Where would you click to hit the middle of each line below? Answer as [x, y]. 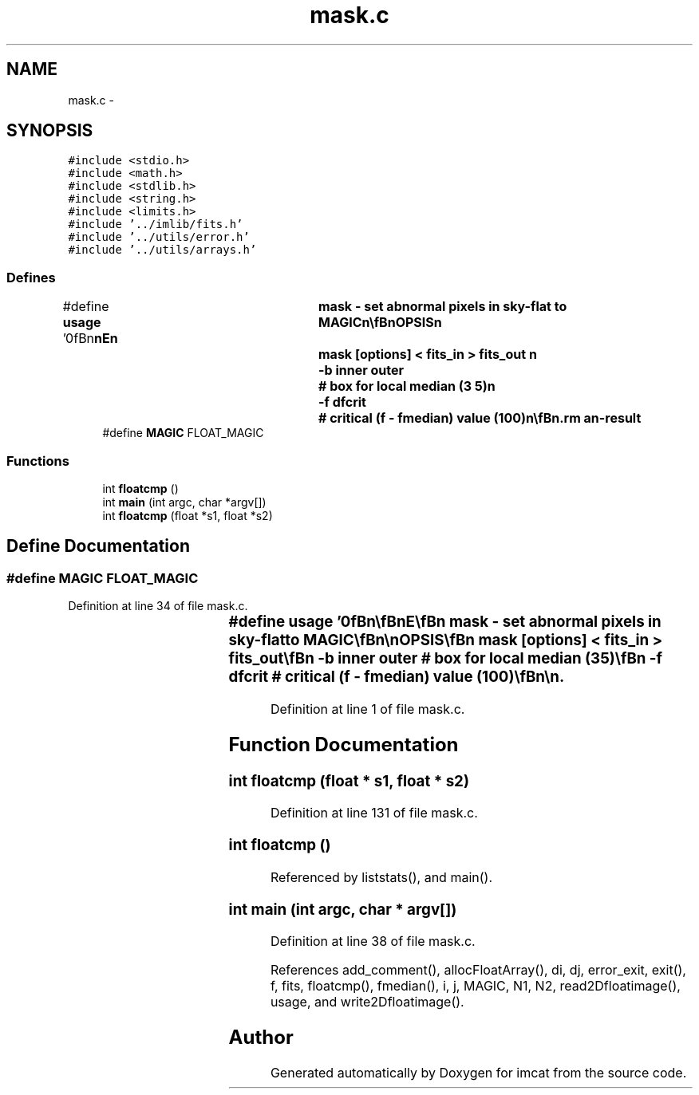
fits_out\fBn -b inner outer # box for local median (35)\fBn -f [446, 659]
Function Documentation [344, 744]
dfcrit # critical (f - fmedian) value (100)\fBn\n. [397, 677]
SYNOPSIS [50, 131]
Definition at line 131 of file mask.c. [374, 813]
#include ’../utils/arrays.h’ [162, 250]
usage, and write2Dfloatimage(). [367, 1002]
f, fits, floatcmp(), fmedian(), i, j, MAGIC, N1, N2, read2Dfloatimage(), [475, 986]
